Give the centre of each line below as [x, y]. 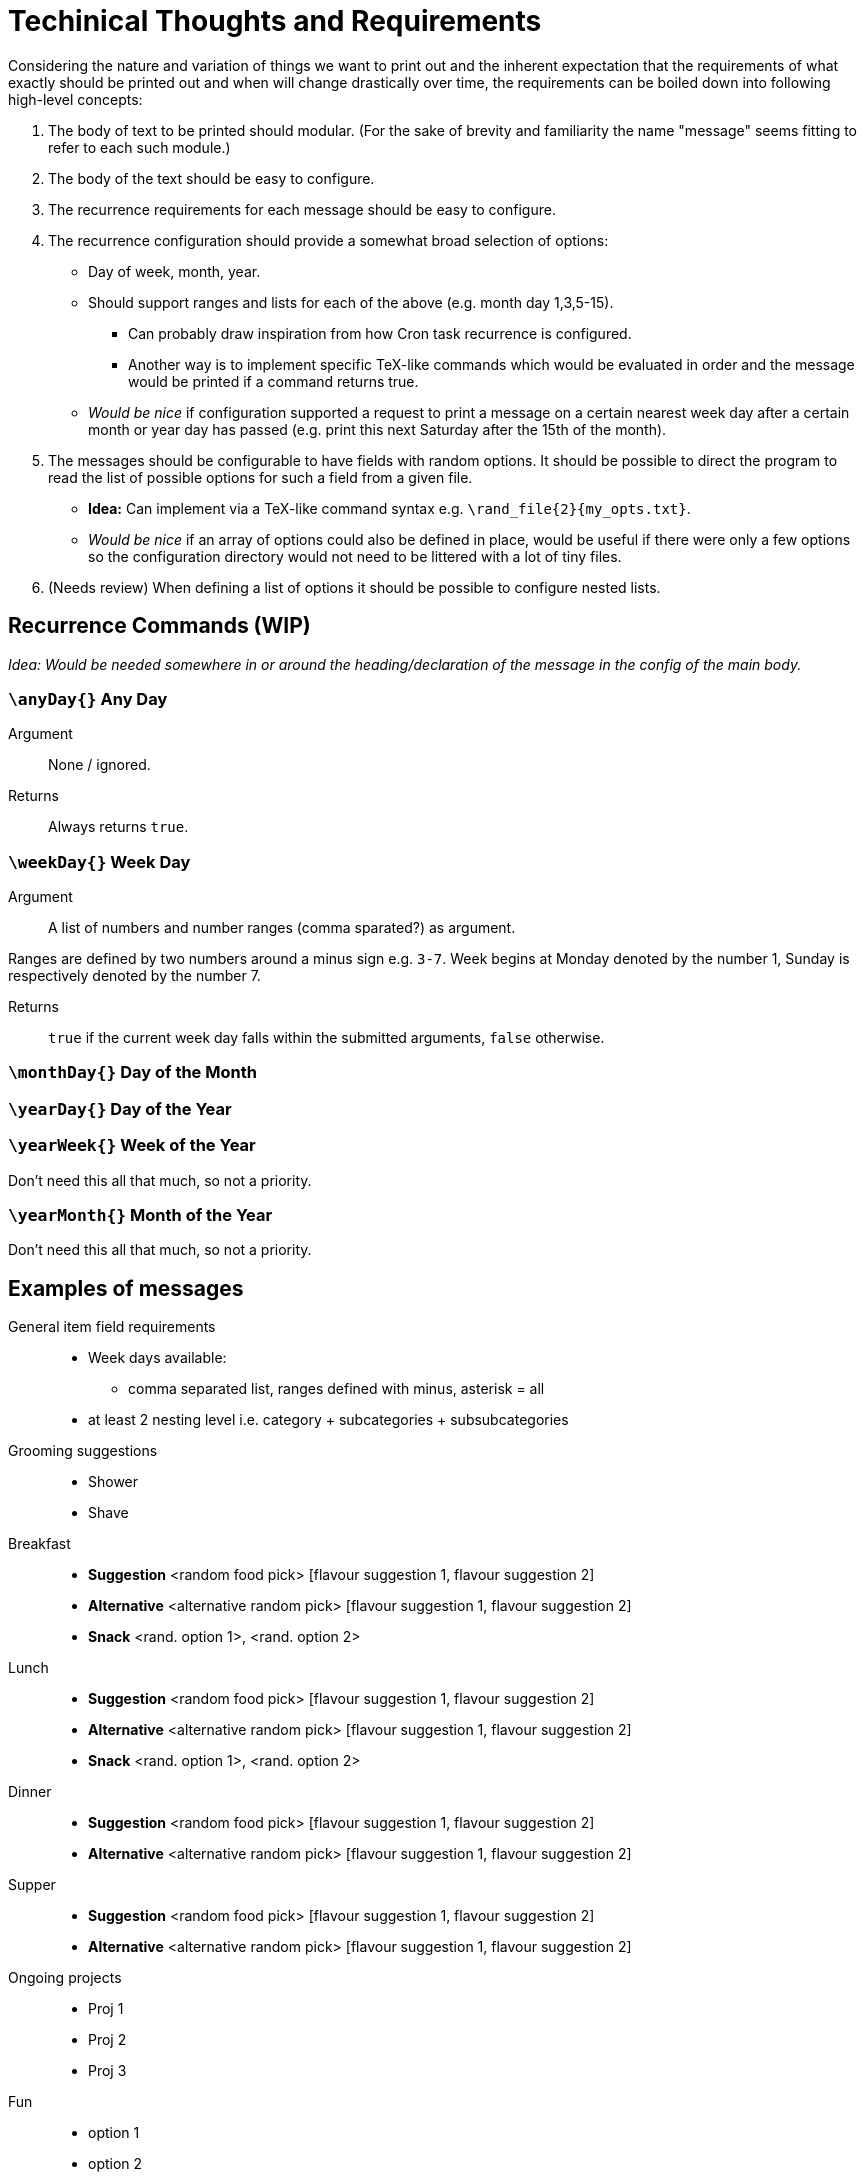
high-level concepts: [75, 99]
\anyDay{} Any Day [88, 698]
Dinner [30, 1792]
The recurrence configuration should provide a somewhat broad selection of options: [328, 240]
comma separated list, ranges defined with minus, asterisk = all [336, 1389]
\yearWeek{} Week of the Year [132, 1145]
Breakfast [39, 1544]
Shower [113, 1482]
